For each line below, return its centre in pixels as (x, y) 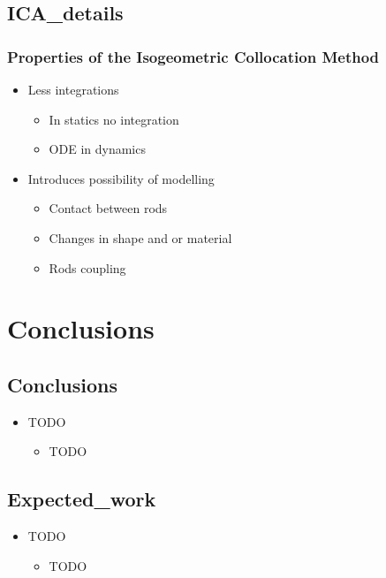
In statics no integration (114, 119)
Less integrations (73, 89)
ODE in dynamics (97, 149)
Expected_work (82, 499)
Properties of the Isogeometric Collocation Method (193, 56)
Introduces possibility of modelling (121, 178)
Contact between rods (108, 208)
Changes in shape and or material (140, 237)
